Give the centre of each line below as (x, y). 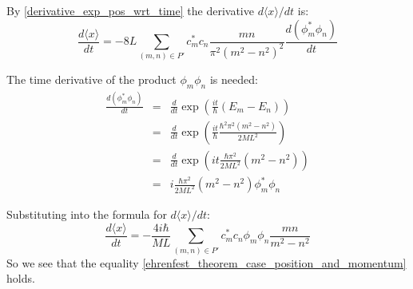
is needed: (234, 79)
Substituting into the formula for (87, 214)
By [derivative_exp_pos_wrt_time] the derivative (130, 10)
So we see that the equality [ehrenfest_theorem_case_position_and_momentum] (206, 262)
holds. (21, 278)
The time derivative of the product (91, 79)
